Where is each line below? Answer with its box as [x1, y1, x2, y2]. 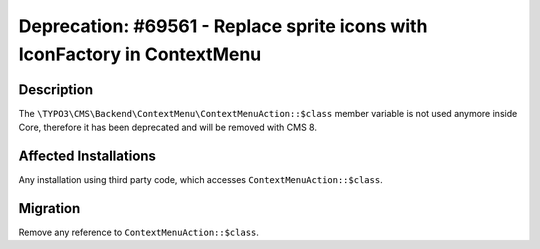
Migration [18, 200, 81, 217]
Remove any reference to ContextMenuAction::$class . [18, 226, 260, 239]
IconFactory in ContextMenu [18, 43, 262, 65]
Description [18, 81, 94, 98]
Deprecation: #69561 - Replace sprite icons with [18, 15, 428, 37]
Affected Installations [18, 148, 157, 165]
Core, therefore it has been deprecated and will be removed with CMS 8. [18, 121, 317, 134]
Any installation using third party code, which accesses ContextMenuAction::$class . [18, 174, 384, 186]
